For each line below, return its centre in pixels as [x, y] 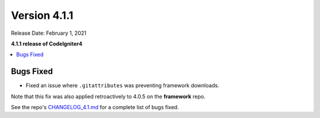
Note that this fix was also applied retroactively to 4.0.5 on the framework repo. [108, 96]
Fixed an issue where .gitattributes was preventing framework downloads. [122, 86]
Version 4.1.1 [42, 15]
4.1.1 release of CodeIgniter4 [47, 44]
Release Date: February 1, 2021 [49, 33]
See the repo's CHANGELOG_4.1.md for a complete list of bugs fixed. [95, 107]
